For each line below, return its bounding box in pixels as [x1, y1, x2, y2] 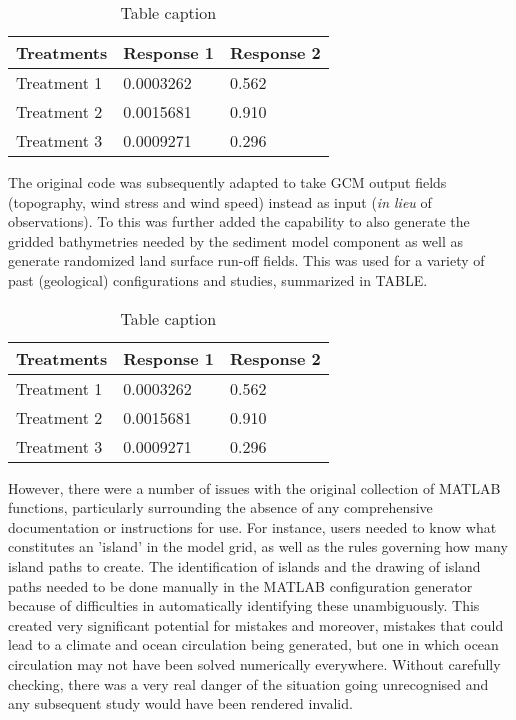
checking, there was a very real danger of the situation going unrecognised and [8, 673, 489, 694]
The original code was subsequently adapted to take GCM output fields [8, 172, 447, 192]
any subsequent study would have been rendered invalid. [8, 693, 353, 714]
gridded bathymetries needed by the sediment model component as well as [8, 230, 463, 251]
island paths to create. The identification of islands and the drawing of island [8, 555, 481, 576]
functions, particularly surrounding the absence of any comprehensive [8, 497, 433, 518]
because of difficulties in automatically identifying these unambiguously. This [8, 595, 480, 616]
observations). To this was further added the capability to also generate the [8, 211, 470, 232]
